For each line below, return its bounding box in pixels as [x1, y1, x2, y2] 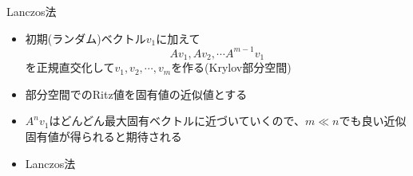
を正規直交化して [25, 59, 115, 76]
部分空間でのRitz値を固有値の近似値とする [25, 85, 248, 102]
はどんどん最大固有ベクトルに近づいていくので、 [49, 112, 306, 129]
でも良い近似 [339, 112, 407, 129]
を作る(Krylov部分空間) [171, 59, 292, 76]
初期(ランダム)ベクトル [25, 29, 146, 46]
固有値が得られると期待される [25, 127, 182, 144]
